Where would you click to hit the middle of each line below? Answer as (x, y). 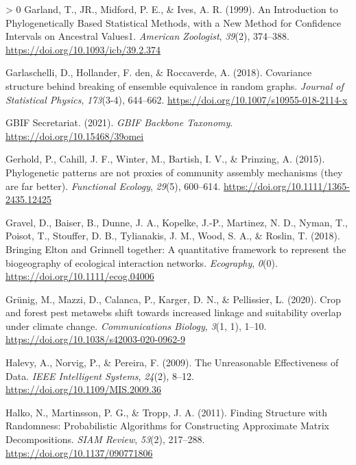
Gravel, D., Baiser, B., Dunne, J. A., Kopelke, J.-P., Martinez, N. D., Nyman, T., (177, 222)
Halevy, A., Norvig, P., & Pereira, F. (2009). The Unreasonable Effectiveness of (172, 362)
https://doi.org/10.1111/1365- (287, 186)
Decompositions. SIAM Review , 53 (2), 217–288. (105, 439)
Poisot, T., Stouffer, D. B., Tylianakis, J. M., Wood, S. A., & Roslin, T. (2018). (173, 236)
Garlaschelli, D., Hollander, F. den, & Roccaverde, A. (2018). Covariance (159, 72)
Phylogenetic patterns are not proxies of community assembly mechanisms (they (174, 172)
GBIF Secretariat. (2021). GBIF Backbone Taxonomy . (119, 122)
